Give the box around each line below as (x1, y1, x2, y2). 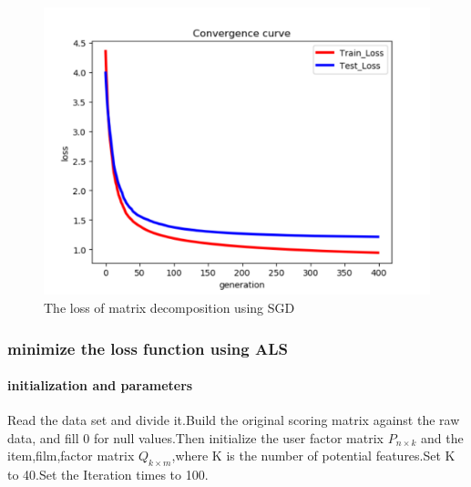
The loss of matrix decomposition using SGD (44, 298, 295, 317)
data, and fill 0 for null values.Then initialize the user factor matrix (7, 428, 384, 447)
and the (421, 428, 464, 447)
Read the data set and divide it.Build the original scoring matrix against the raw (7, 410, 460, 430)
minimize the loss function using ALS (7, 337, 288, 359)
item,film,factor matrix (7, 446, 135, 465)
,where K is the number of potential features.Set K (171, 446, 456, 465)
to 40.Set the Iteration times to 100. (7, 465, 209, 484)
